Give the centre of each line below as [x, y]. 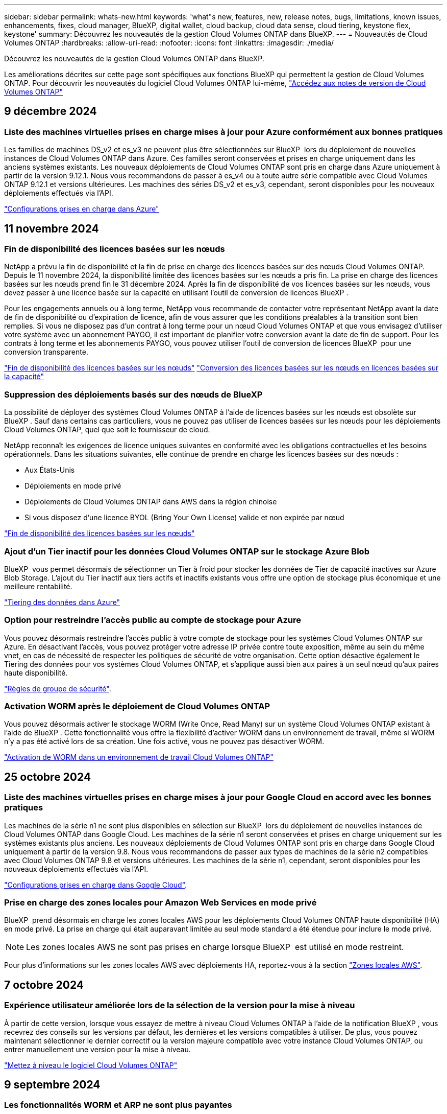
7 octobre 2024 [44, 985]
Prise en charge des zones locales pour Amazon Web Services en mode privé [160, 903]
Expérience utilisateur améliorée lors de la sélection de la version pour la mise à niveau [180, 1005]
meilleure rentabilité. [38, 586]
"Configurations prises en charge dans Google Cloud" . [96, 885]
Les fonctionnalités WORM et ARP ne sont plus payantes [118, 1105]
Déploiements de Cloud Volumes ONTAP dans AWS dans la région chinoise [151, 502]
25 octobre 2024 [48, 777]
